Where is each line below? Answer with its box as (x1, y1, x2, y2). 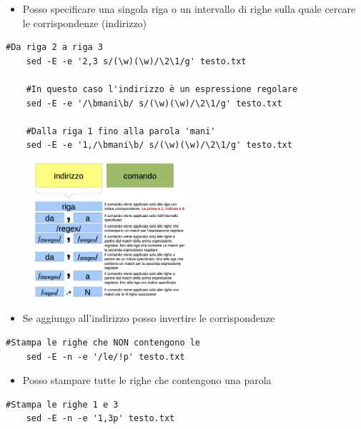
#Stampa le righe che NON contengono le (6, 338, 201, 348)
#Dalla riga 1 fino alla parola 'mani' (26, 126, 216, 136)
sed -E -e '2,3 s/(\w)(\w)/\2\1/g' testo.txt (26, 56, 247, 66)
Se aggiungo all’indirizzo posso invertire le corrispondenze (22, 311, 275, 325)
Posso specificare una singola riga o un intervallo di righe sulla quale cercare (22, 1, 356, 16)
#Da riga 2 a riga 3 (6, 42, 104, 53)
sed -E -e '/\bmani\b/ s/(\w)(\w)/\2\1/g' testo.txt (26, 98, 282, 108)
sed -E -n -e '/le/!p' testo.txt (26, 351, 185, 362)
